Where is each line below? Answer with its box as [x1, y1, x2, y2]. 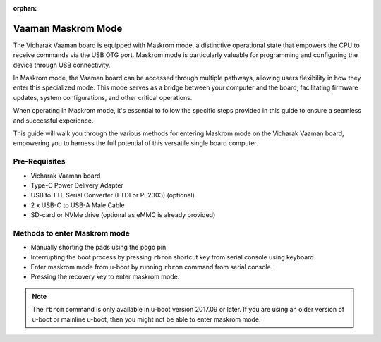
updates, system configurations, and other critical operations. [13, 93, 193, 102]
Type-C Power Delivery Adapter [30, 181, 123, 190]
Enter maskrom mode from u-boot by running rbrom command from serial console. [30, 263, 273, 271]
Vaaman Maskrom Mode [13, 22, 123, 35]
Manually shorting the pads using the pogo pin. [30, 243, 169, 252]
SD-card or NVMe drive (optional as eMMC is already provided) [30, 211, 216, 219]
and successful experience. [13, 116, 94, 125]
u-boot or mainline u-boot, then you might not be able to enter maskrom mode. [32, 314, 261, 324]
